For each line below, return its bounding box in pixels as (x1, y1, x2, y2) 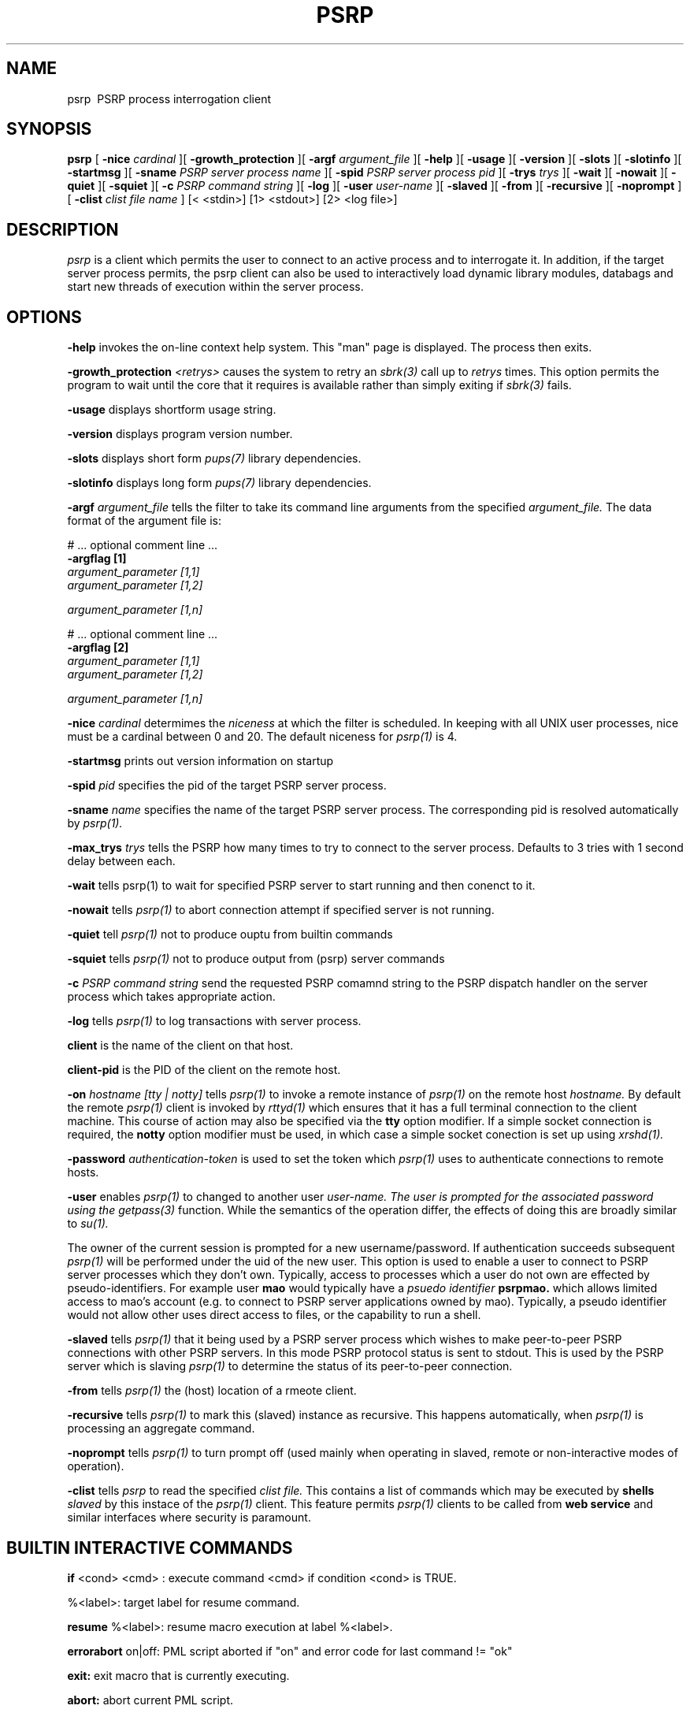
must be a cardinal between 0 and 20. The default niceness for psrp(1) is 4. (67, 730, 458, 744)
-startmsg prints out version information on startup (67, 754, 334, 768)
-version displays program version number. (67, 427, 293, 441)
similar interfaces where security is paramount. (67, 1510, 311, 1525)
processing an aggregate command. (67, 1421, 255, 1436)
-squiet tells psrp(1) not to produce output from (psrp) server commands (67, 952, 445, 966)
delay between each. (67, 854, 176, 868)
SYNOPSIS (6, 119, 92, 139)
